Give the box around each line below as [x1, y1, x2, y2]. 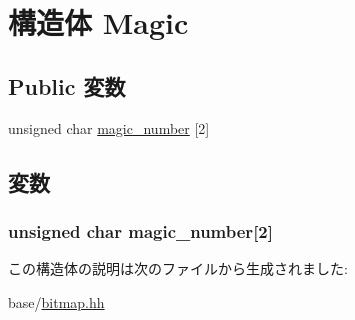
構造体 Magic [8, 2, 189, 43]
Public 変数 [8, 70, 126, 101]
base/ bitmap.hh [8, 291, 105, 312]
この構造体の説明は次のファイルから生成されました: [8, 258, 348, 279]
